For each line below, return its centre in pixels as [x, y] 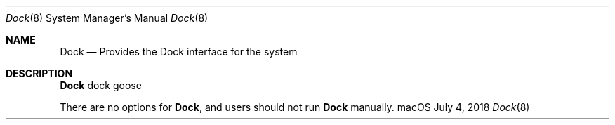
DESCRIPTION [39, 73]
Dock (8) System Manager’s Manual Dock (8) [107, 18]
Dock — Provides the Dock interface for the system [179, 52]
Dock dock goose [101, 85]
